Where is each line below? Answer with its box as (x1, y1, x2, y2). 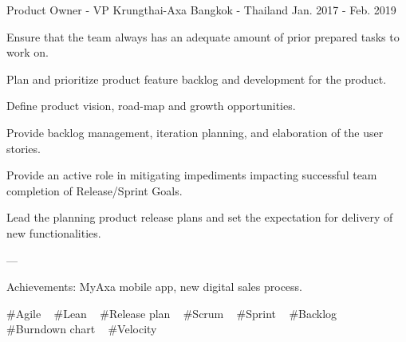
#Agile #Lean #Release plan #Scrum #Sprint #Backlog (6, 305, 337, 321)
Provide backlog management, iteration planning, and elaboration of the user (6, 124, 384, 140)
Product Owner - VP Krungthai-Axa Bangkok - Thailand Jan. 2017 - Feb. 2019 (6, 2, 396, 18)
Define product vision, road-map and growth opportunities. (6, 97, 296, 114)
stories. (6, 140, 41, 156)
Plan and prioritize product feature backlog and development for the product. (6, 70, 387, 87)
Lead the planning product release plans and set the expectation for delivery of (6, 209, 393, 226)
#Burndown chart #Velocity (6, 320, 157, 337)
